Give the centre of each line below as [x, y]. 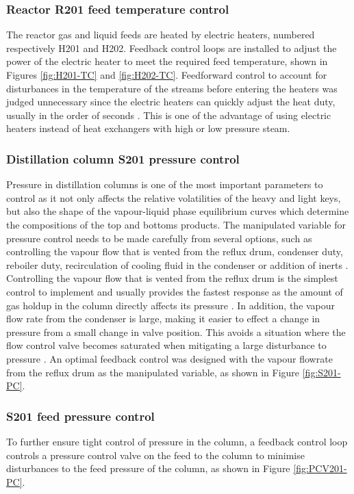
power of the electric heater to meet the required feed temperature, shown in [167, 61]
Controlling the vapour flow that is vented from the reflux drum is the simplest [172, 278]
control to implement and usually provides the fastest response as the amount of [175, 291]
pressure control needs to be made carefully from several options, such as [159, 238]
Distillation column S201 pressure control [123, 158]
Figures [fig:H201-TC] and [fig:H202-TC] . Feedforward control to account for [167, 75]
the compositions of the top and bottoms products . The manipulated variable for [176, 224]
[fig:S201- [321, 372]
